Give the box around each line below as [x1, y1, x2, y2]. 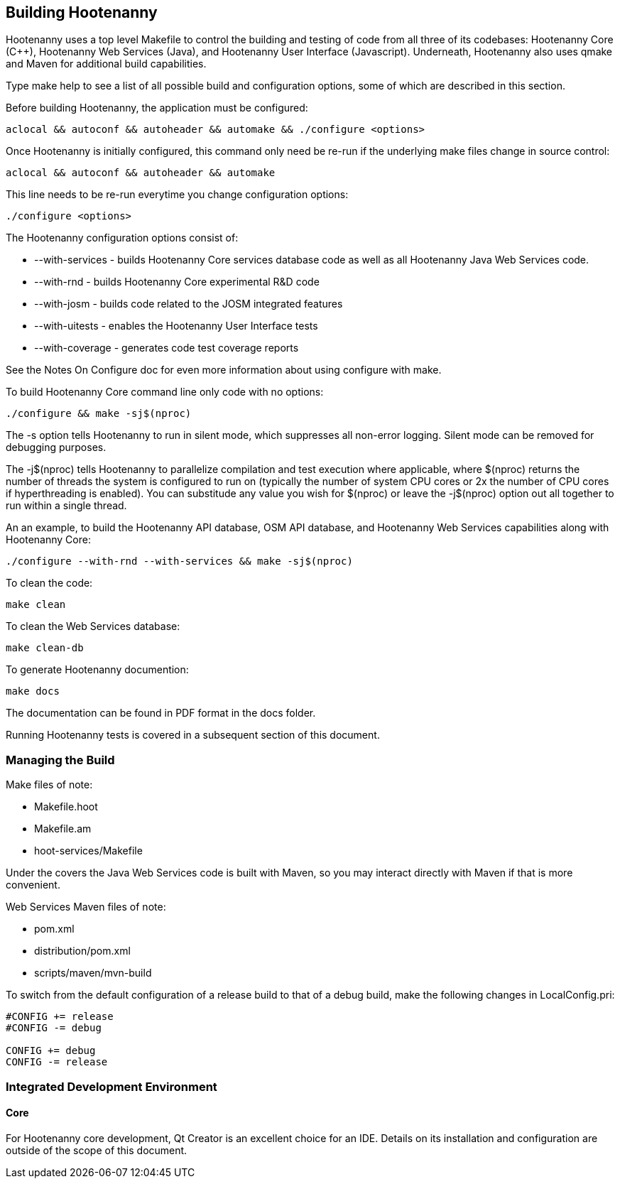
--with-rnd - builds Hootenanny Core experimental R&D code [34, 276, 320, 288]
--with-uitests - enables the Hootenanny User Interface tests [34, 320, 318, 332]
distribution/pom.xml [34, 945, 131, 957]
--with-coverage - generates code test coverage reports [34, 342, 299, 354]
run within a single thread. [6, 499, 127, 512]
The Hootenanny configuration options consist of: [6, 232, 239, 244]
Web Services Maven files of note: [6, 901, 166, 913]
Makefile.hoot [34, 800, 98, 813]
